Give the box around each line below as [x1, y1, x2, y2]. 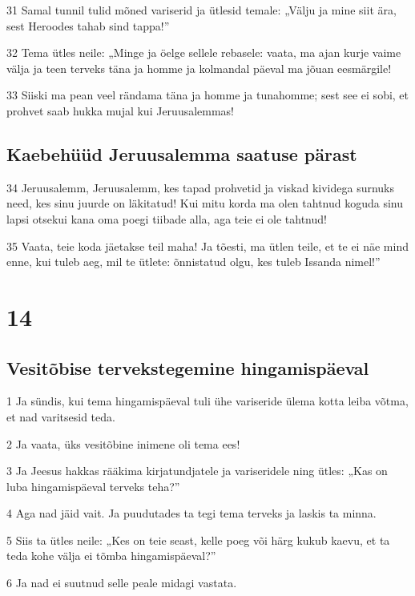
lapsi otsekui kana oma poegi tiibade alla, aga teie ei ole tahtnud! [6, 210, 327, 227]
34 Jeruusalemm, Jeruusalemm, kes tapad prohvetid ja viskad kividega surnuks [6, 179, 395, 195]
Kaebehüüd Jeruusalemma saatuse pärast [6, 141, 357, 166]
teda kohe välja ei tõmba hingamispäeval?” [6, 547, 216, 564]
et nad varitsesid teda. [6, 408, 115, 425]
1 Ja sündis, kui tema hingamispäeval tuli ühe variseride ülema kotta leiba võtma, [6, 393, 409, 409]
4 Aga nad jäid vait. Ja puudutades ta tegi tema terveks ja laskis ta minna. [6, 505, 377, 521]
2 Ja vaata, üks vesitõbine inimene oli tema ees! [6, 435, 240, 452]
